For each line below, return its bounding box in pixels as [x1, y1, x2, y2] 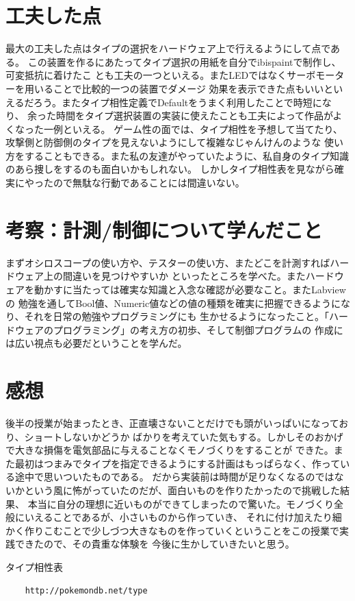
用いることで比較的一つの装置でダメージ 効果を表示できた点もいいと [24, 81, 334, 95]
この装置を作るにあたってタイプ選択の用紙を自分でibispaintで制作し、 [27, 54, 341, 69]
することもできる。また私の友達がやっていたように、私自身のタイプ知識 [24, 148, 350, 162]
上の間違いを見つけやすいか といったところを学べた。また [43, 269, 306, 283]
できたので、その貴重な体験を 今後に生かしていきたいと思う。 [14, 537, 295, 551]
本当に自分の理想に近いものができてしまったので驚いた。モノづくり [27, 496, 334, 511]
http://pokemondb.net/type [25, 585, 148, 596]
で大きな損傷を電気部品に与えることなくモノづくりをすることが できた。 [5, 443, 334, 457]
